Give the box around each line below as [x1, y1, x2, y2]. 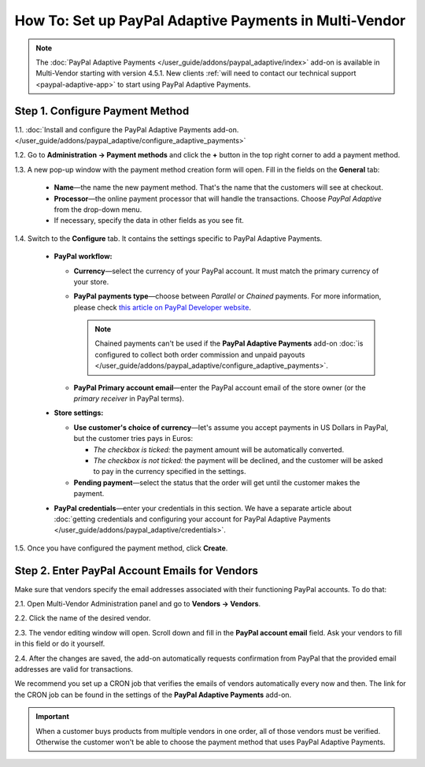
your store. [73, 276, 109, 287]
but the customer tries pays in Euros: [73, 434, 194, 443]
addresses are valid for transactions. [14, 664, 134, 673]
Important [35, 712, 70, 721]
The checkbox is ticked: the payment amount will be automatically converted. [93, 445, 345, 454]
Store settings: [54, 408, 104, 417]
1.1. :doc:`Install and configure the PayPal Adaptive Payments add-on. [14, 124, 239, 134]
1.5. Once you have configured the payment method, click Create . [14, 543, 228, 553]
